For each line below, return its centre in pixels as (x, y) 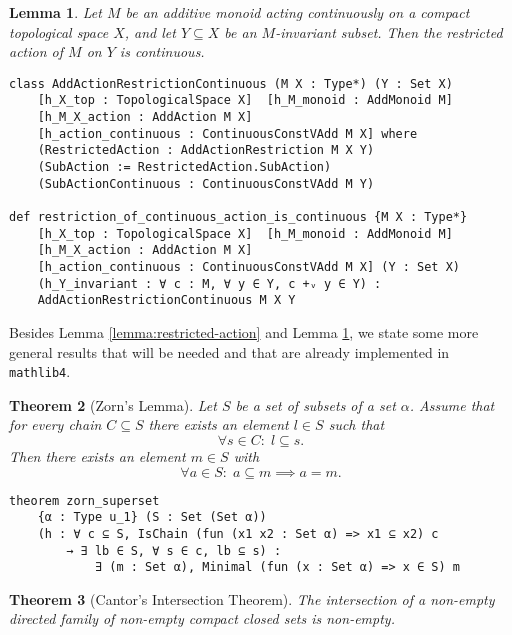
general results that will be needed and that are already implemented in (229, 351)
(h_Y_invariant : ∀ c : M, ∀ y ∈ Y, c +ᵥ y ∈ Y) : (209, 283)
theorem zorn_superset (84, 500)
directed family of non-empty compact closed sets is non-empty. (202, 618)
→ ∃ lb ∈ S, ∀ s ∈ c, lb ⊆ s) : (174, 550)
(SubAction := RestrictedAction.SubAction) (184, 167)
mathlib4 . (40, 371)
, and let (150, 31)
